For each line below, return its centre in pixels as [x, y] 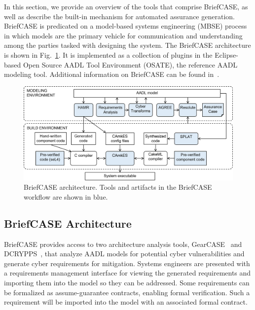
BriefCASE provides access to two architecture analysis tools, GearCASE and [123, 244]
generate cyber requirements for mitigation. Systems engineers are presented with [127, 263]
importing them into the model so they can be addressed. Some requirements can [127, 282]
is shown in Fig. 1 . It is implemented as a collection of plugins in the [108, 54]
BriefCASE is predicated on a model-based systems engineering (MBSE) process [126, 26]
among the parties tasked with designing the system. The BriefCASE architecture [127, 45]
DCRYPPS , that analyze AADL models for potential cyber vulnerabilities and [124, 254]
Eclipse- [226, 54]
